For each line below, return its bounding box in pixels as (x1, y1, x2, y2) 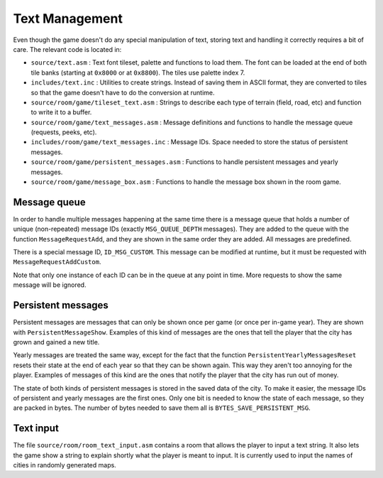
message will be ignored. (13, 281, 87, 289)
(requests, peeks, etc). (30, 128, 97, 136)
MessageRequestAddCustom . (13, 258, 101, 266)
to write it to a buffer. (30, 108, 92, 116)
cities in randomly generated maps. (13, 460, 116, 469)
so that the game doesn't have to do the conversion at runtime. (30, 88, 215, 97)
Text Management (13, 11, 123, 26)
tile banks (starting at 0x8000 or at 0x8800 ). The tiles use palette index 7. (30, 68, 245, 77)
